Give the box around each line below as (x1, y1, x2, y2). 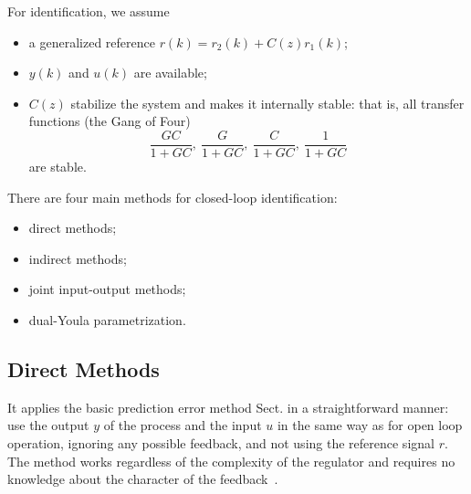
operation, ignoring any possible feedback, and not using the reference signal (7, 433, 434, 452)
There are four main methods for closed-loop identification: (7, 187, 338, 206)
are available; (133, 63, 207, 82)
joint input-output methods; (28, 279, 186, 299)
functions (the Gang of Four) (28, 111, 191, 131)
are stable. (28, 157, 87, 176)
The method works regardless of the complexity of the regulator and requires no (7, 451, 455, 470)
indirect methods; (28, 248, 127, 268)
